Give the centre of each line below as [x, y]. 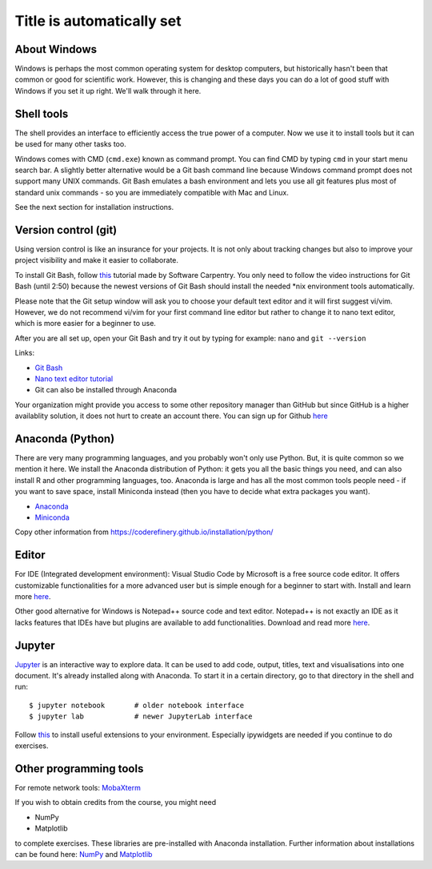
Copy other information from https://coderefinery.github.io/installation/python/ [144, 532]
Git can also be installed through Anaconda [106, 390]
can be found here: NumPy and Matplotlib [84, 854]
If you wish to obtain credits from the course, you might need [115, 803]
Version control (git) [66, 229]
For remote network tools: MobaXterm [78, 787]
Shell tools [42, 113]
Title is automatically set [98, 21]
